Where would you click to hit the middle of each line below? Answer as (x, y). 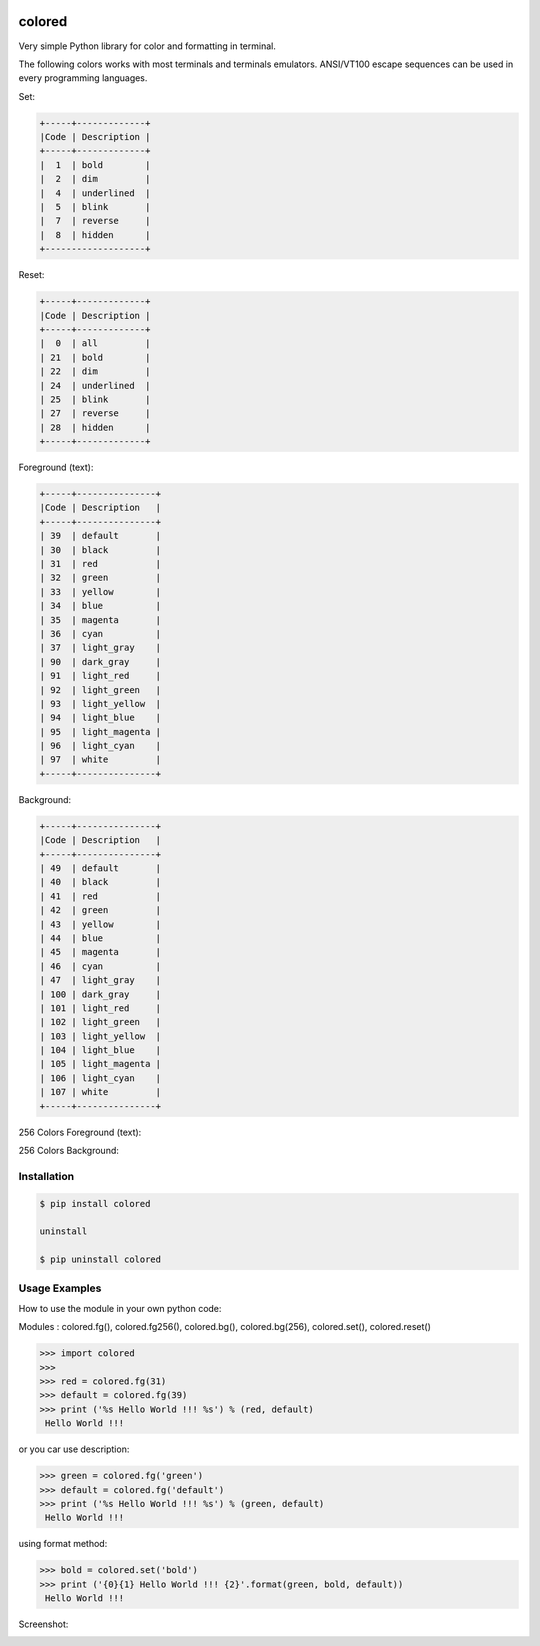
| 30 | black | (100, 549)
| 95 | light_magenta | (100, 731)
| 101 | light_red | (100, 1008)
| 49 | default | (100, 868)
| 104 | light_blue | (100, 1050)
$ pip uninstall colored (100, 1259)
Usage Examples (60, 1288)
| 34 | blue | (100, 606)
